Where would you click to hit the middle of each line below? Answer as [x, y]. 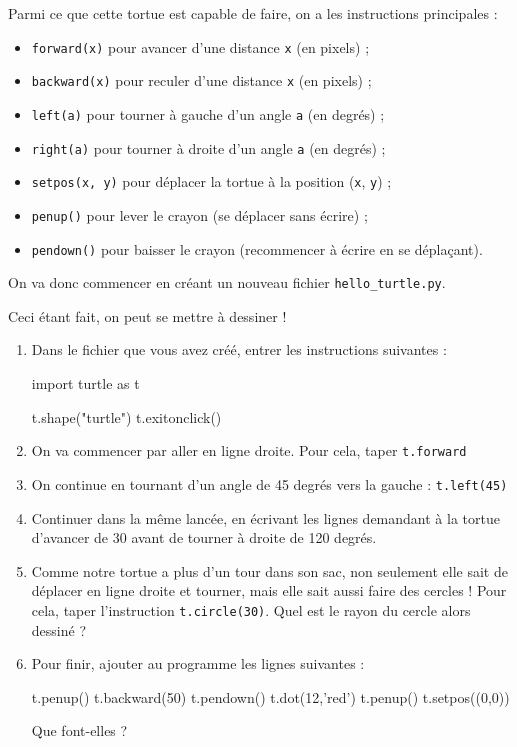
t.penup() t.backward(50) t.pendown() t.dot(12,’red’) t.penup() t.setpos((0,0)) [270, 696]
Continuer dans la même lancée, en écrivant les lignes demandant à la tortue [265, 517]
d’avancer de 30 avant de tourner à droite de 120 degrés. [204, 537]
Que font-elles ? [79, 730]
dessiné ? [58, 629]
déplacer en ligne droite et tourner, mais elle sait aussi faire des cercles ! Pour [269, 590]
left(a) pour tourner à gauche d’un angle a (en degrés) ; [208, 113]
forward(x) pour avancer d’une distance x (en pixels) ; [200, 46]
